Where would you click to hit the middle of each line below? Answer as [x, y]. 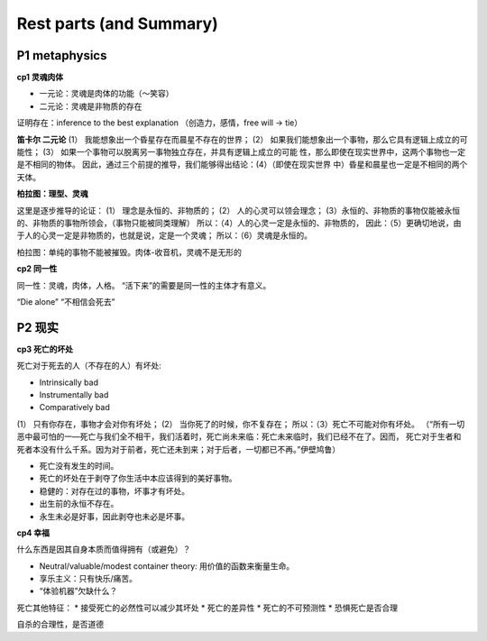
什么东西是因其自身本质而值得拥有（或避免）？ [104, 549]
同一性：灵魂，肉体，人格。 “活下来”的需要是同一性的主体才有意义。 [144, 285]
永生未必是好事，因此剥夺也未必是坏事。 [114, 516]
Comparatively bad [74, 407]
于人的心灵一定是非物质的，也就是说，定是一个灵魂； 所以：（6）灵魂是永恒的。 [165, 235]
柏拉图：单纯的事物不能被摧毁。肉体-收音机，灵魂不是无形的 [129, 252]
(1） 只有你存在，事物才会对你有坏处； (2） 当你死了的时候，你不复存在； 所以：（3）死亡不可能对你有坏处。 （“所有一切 [240, 424]
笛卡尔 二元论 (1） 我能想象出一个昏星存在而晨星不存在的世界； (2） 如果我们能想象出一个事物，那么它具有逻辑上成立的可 [242, 139]
